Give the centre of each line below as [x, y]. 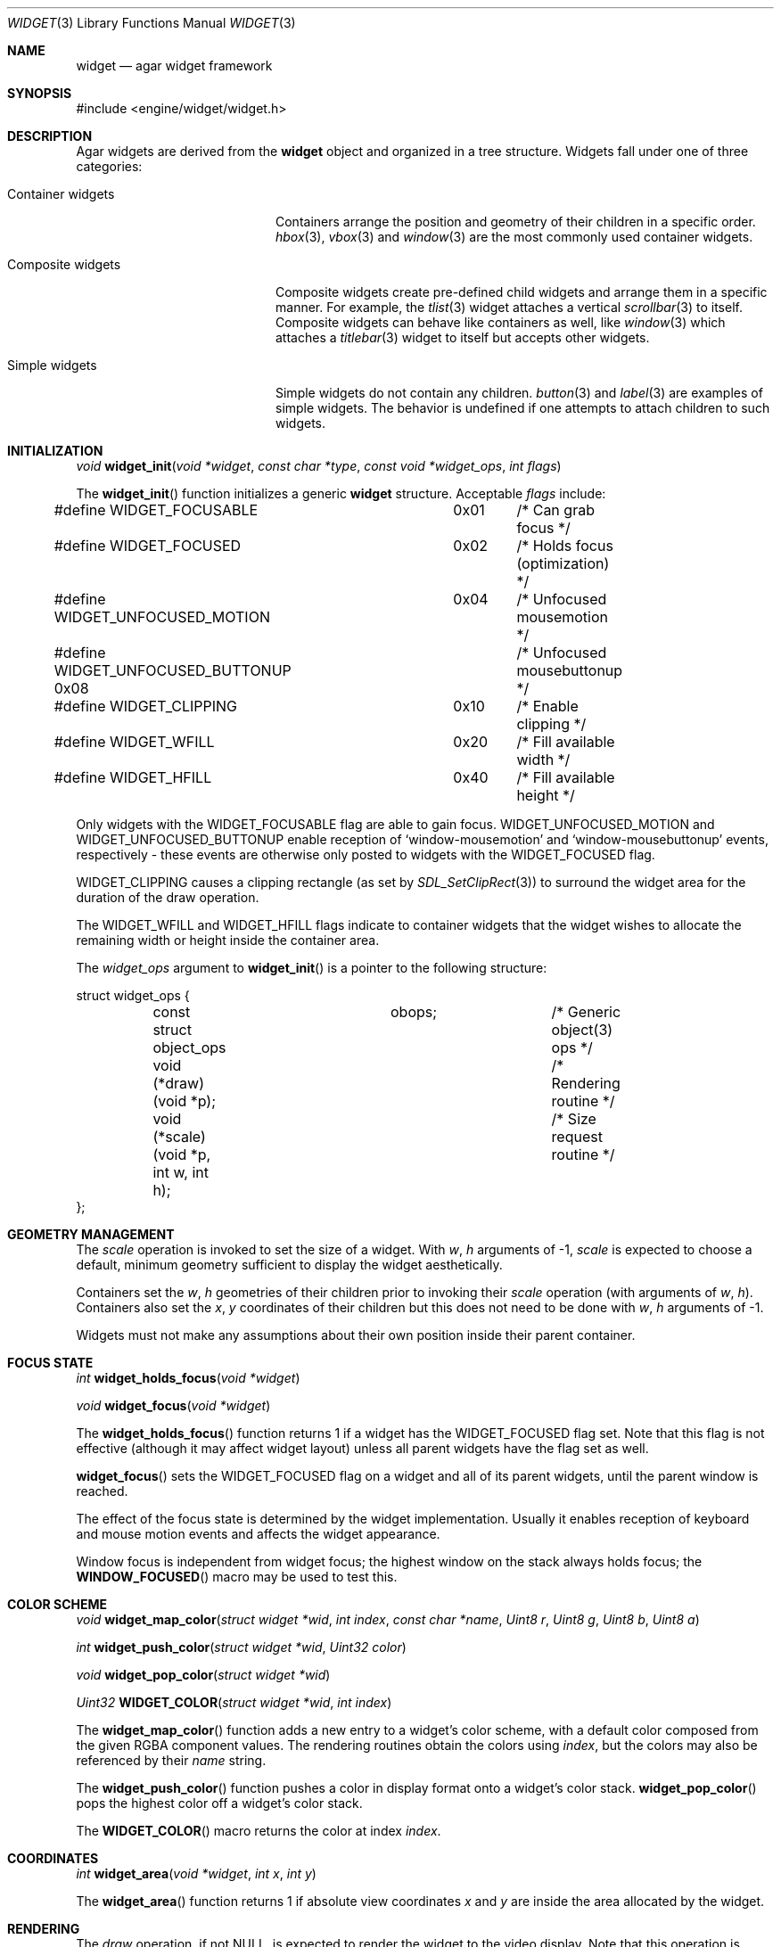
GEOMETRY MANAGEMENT [91, 1234]
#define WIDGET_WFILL [134, 742]
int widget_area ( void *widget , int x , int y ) [196, 1873]
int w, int [181, 1172]
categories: [109, 166]
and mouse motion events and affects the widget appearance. [258, 1534]
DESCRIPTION [50, 136]
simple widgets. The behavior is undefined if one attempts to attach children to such [523, 408]
